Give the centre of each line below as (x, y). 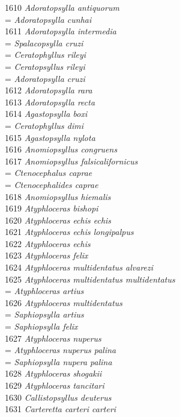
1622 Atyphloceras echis (48, 243)
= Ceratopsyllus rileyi (45, 66)
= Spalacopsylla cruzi (44, 42)
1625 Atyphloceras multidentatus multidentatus (90, 279)
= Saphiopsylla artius (44, 314)
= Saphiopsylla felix (41, 326)
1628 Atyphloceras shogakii (53, 373)
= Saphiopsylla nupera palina (58, 361)
